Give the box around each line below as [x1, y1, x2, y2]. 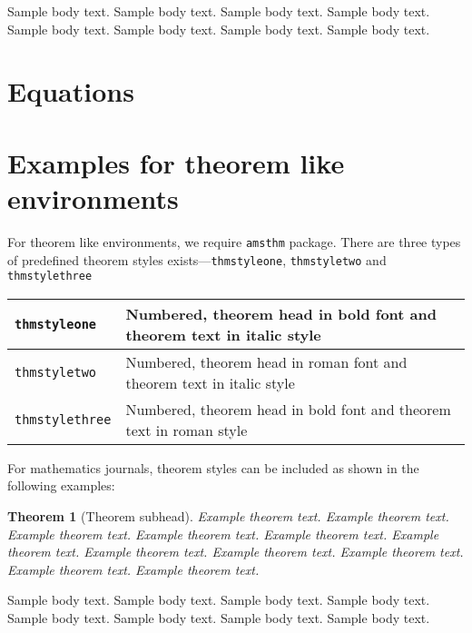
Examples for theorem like [7, 143, 345, 181]
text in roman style [125, 419, 248, 440]
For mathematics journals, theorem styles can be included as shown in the [7, 458, 419, 477]
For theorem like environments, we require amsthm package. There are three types [7, 232, 461, 251]
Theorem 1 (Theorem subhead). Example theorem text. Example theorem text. [7, 507, 449, 526]
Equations [7, 73, 134, 110]
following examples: [7, 476, 115, 495]
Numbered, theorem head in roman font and [125, 351, 408, 372]
